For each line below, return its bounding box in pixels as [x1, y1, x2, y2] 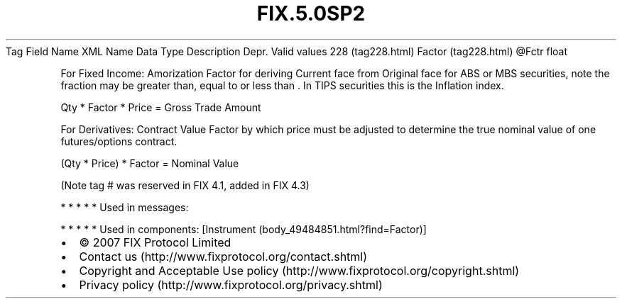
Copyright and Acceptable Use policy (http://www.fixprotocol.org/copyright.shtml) [79, 263, 520, 278]
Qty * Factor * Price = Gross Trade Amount [60, 101, 261, 113]
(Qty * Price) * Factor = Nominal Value [60, 157, 239, 169]
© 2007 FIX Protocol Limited [79, 235, 231, 249]
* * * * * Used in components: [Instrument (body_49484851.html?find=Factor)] [60, 223, 427, 235]
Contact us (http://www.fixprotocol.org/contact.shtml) [79, 249, 368, 264]
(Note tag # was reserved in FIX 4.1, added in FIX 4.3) [60, 179, 310, 191]
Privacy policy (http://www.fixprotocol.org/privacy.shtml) [79, 277, 383, 292]
